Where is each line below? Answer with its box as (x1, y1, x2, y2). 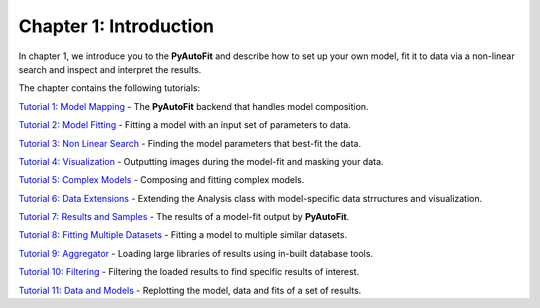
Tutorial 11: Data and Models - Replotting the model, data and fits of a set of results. (18, 284, 362, 296)
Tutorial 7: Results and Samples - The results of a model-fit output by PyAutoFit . (18, 211, 350, 223)
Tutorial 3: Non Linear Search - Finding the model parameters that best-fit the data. (18, 137, 362, 149)
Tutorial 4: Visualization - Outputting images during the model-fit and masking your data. (18, 155, 384, 167)
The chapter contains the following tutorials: (18, 82, 200, 94)
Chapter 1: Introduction (18, 15, 215, 37)
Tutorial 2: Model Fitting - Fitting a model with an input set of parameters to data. (18, 119, 352, 131)
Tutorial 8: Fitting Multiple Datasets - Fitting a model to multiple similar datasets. (18, 229, 348, 241)
